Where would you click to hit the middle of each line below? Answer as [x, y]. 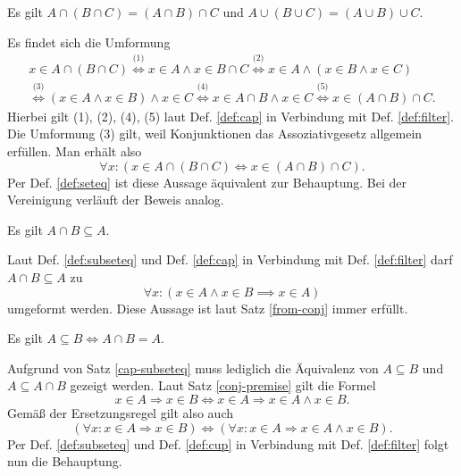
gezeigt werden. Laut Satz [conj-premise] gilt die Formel [223, 385]
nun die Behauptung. [65, 461]
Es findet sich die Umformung [89, 42]
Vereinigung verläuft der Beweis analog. [116, 200]
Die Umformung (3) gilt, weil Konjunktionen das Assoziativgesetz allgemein [215, 134]
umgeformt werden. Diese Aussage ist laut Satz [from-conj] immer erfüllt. [208, 308]
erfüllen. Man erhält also [75, 151]
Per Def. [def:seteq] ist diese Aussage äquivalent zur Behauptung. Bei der [207, 182]
